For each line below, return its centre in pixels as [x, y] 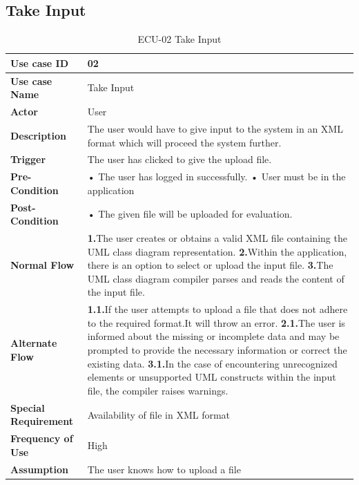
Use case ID [40, 63]
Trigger [28, 159]
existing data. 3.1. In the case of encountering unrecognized [212, 363]
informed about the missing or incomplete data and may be [213, 336]
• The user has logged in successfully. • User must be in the [216, 177]
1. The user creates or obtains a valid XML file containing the [217, 238]
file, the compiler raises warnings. [158, 390]
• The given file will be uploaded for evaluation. [190, 214]
